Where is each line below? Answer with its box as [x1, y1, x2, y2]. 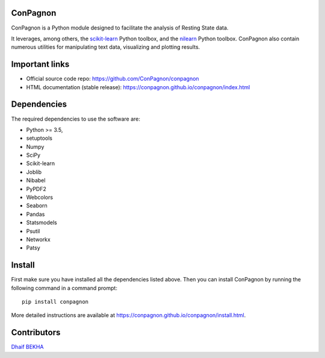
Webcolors [26, 193, 54, 201]
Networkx [26, 236, 51, 243]
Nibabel [26, 177, 46, 184]
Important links [11, 59, 70, 69]
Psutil [26, 227, 40, 234]
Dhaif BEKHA [11, 344, 44, 351]
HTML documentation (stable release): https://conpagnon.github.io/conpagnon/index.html [26, 83, 250, 90]
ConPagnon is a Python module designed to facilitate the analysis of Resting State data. [11, 24, 229, 31]
